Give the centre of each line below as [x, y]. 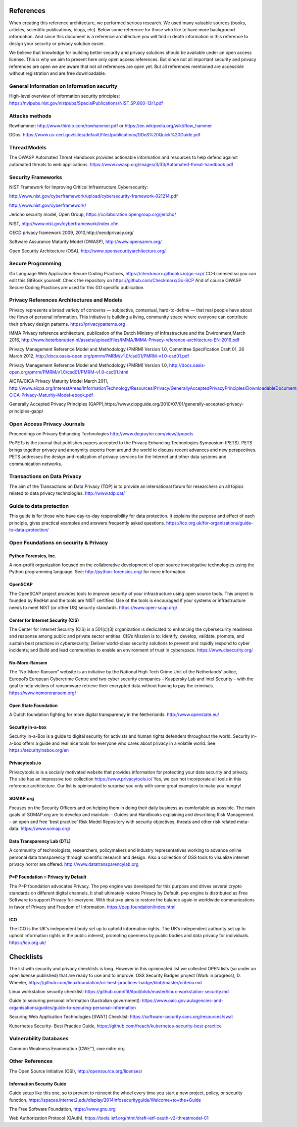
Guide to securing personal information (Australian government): [75, 1001]
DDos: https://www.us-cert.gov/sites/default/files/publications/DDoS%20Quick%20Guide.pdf [105, 135]
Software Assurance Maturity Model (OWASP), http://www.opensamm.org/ [85, 242]
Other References [31, 1061]
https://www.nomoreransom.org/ [43, 693]
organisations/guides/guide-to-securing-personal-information [73, 1008]
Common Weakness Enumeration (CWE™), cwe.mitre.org [67, 1048]
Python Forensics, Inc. [33, 556]
